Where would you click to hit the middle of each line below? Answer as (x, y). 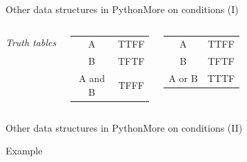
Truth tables (31, 42)
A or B (183, 78)
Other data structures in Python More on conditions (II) (124, 127)
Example (24, 151)
